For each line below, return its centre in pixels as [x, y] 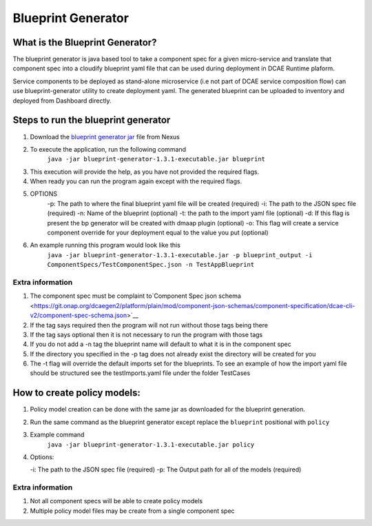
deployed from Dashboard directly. [62, 101]
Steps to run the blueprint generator [92, 120]
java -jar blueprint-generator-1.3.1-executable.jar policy [151, 444]
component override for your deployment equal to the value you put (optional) [158, 233]
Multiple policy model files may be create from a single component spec [132, 511]
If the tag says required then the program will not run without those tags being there [149, 325]
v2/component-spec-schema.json [79, 315]
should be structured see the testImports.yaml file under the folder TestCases [140, 373]
